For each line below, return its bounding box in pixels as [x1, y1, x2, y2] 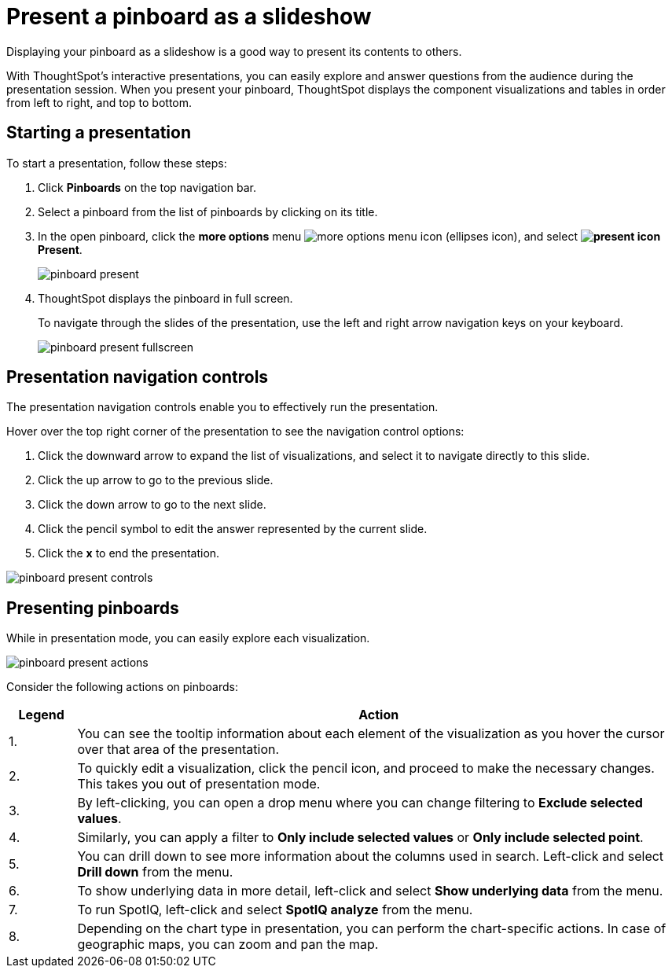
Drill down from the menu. [77, 864, 233, 880]
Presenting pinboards [6, 597, 179, 618]
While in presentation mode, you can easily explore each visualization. [6, 631, 370, 645]
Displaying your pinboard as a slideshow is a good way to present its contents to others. [6, 44, 462, 58]
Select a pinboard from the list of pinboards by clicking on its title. [38, 204, 378, 219]
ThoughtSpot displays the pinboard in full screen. [38, 291, 293, 305]
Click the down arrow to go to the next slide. [38, 498, 266, 512]
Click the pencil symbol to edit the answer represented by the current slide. [38, 522, 428, 536]
